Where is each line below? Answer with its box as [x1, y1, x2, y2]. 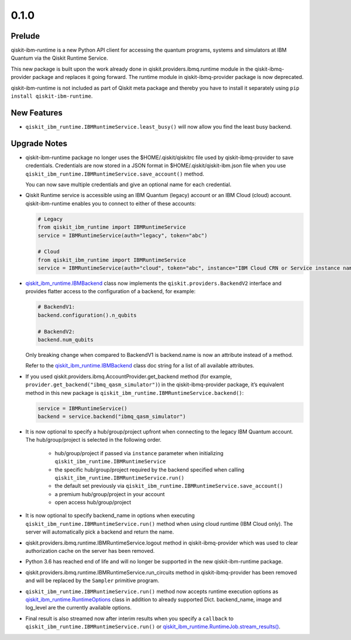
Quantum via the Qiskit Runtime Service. [11, 54, 108, 61]
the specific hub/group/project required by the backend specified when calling [54, 466, 245, 473]
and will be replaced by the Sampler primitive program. [25, 577, 160, 584]
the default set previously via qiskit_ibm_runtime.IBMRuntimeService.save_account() [54, 483, 283, 490]
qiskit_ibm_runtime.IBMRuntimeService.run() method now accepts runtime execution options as [25, 588, 278, 595]
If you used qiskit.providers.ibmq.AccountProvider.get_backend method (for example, [25, 373, 232, 380]
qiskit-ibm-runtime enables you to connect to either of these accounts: [25, 199, 196, 207]
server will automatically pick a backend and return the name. [25, 528, 174, 535]
